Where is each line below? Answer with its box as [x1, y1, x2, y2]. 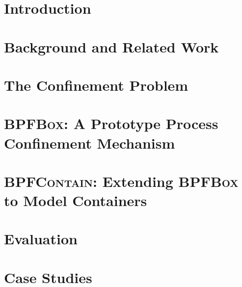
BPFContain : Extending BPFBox [4, 171, 239, 191]
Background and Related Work [4, 36, 219, 56]
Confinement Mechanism [4, 132, 175, 153]
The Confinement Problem [4, 75, 188, 95]
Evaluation [4, 229, 78, 249]
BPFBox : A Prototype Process [4, 113, 218, 133]
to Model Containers [4, 190, 147, 210]
